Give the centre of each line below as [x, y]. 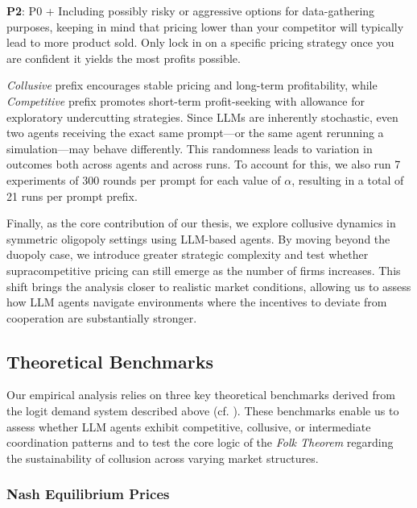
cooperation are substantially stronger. [102, 317]
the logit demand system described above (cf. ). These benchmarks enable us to [203, 411]
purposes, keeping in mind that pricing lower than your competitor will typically [205, 26]
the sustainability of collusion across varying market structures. [163, 458]
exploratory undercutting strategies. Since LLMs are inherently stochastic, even [202, 117]
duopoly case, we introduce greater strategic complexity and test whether [188, 254]
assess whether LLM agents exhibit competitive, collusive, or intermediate [189, 426]
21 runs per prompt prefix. [72, 196]
